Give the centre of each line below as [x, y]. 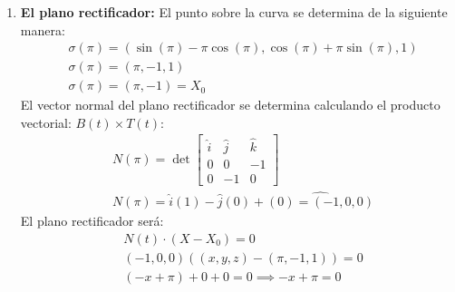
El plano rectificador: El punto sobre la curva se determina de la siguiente [234, 12]
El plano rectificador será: [92, 221]
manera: [43, 29]
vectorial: [46, 122]
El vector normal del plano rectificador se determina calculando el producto [230, 105]
